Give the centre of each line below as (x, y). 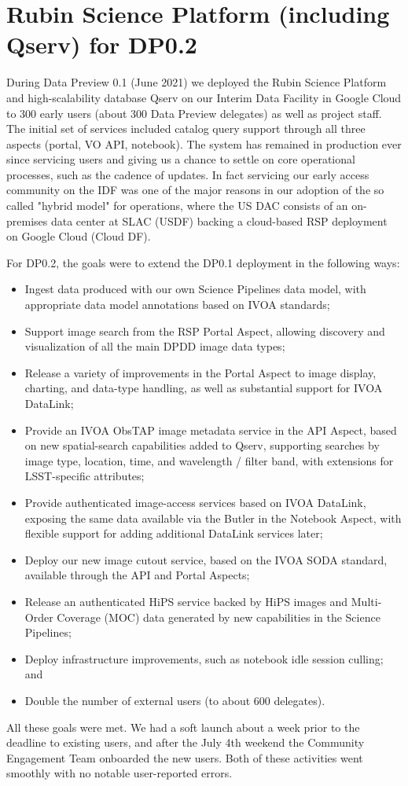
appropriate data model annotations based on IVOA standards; (177, 305)
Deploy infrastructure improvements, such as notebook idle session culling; (204, 658)
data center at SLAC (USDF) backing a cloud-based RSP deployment (219, 220)
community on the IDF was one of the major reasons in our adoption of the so (195, 190)
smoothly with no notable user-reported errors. (119, 773)
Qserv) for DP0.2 (102, 44)
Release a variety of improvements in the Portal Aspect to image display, (200, 372)
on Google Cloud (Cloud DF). (79, 236)
